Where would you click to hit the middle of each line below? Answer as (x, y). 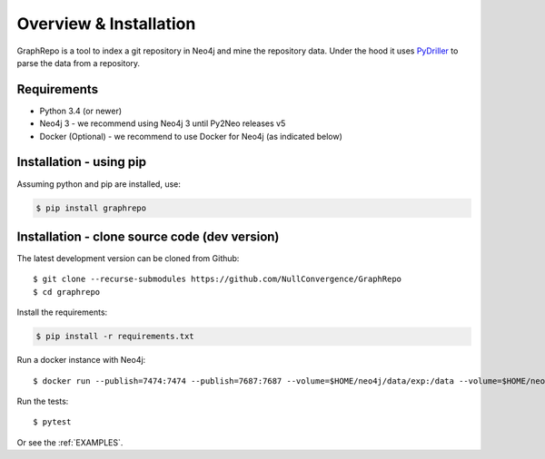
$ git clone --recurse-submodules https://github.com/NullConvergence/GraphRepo (218, 279)
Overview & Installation (106, 24)
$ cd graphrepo (67, 292)
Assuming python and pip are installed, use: (99, 184)
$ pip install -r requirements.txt (115, 337)
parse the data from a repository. (79, 63)
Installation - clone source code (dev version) (148, 236)
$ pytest (52, 422)
